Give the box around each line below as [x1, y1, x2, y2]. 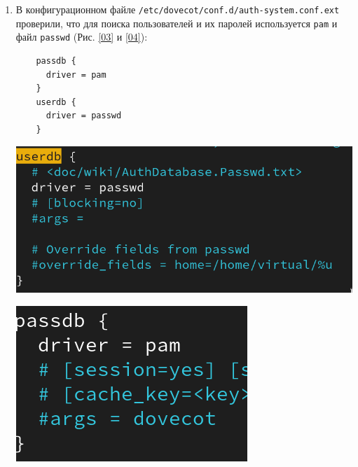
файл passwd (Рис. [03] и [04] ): [15, 29, 148, 44]
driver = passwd [46, 111, 122, 121]
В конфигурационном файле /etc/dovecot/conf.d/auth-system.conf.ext [15, 2, 340, 16]
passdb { [36, 55, 76, 66]
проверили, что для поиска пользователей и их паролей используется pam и [15, 15, 338, 30]
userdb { [36, 97, 76, 107]
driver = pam [46, 69, 106, 80]
